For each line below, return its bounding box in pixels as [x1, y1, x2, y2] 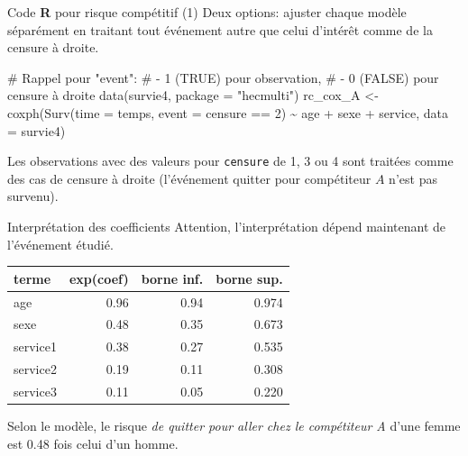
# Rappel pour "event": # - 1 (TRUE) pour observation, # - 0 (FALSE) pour [7, 68, 439, 87]
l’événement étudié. [7, 234, 114, 253]
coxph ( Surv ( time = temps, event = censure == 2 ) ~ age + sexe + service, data [7, 103, 448, 122]
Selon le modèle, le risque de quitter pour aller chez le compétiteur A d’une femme [7, 416, 461, 434]
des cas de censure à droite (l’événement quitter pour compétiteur [7, 169, 372, 187]
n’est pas [389, 169, 437, 187]
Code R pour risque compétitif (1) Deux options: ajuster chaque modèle [7, 3, 407, 21]
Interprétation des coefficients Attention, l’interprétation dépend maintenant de [7, 217, 446, 235]
